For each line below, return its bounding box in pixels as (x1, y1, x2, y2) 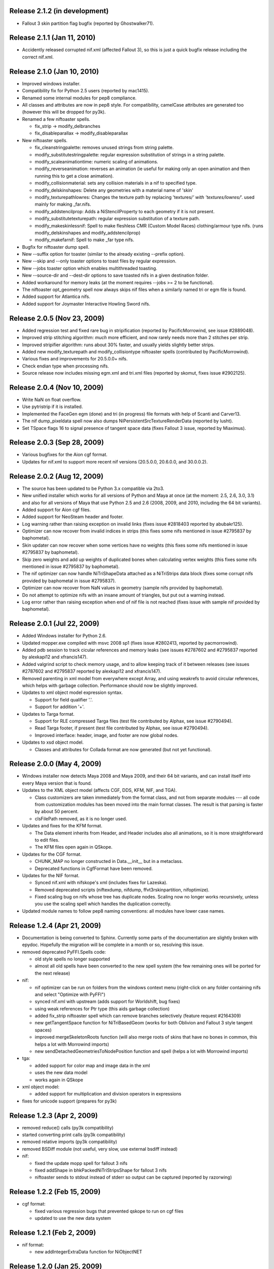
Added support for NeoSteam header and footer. (22, 514, 124, 520)
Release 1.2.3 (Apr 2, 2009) (9, 1111, 98, 1120)
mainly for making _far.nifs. (35, 201, 91, 208)
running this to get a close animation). (35, 173, 114, 179)
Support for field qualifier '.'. (35, 696, 93, 703)
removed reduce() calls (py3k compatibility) (22, 1124, 114, 1130)
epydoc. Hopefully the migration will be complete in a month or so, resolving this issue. (22, 942, 204, 948)
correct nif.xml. (22, 54, 54, 60)
